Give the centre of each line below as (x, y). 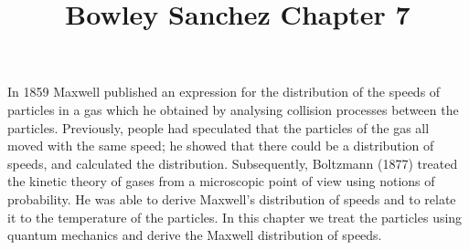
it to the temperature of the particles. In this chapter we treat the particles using (235, 217)
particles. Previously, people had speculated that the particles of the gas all (219, 127)
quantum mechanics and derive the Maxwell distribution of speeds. (195, 235)
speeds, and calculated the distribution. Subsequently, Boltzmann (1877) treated (233, 163)
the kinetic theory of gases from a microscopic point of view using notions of (221, 181)
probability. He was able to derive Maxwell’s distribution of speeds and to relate (232, 198)
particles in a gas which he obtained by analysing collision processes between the (233, 109)
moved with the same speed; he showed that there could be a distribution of (221, 146)
